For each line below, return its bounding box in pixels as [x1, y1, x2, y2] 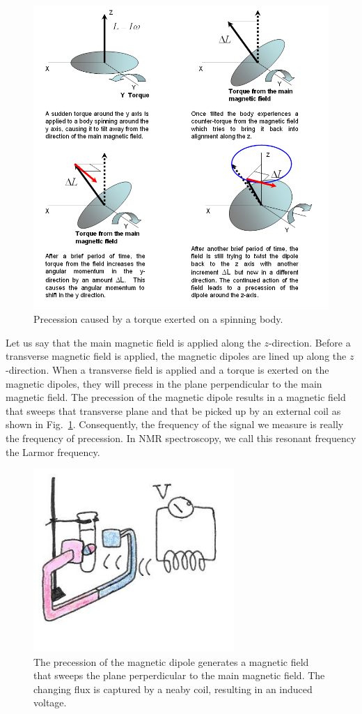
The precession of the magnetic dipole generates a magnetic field [33, 654, 309, 669]
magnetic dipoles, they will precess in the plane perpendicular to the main [6, 376, 322, 390]
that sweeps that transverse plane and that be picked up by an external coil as [6, 403, 341, 418]
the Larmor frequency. [6, 444, 100, 459]
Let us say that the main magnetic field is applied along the [6, 335, 261, 349]
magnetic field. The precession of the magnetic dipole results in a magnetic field [6, 390, 346, 404]
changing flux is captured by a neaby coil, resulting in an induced [33, 681, 313, 696]
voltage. [33, 695, 67, 710]
